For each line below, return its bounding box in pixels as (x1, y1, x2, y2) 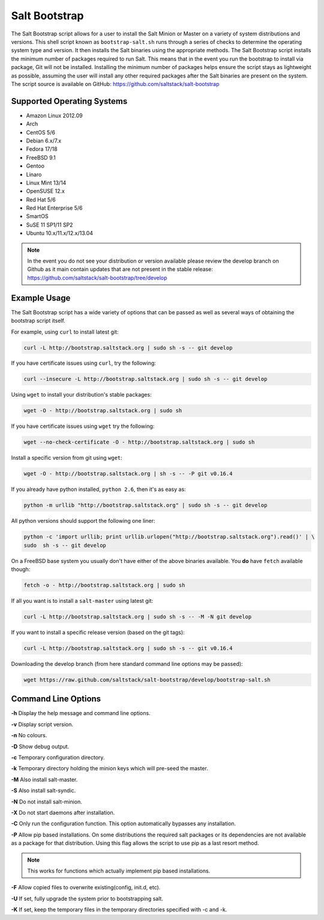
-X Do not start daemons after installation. (11, 809, 115, 816)
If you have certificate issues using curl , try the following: (11, 359, 156, 367)
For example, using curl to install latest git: (11, 328, 119, 335)
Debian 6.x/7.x (26, 137, 62, 144)
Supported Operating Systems (11, 96, 128, 106)
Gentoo (26, 162, 45, 169)
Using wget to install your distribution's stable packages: (11, 391, 152, 398)
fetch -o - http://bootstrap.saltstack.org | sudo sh (23, 582, 185, 589)
